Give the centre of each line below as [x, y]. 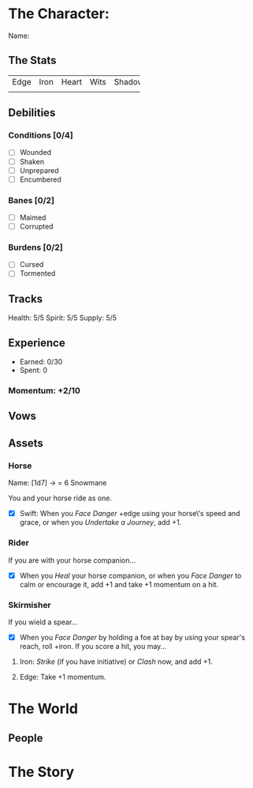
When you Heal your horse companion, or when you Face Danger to [130, 575]
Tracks [26, 298]
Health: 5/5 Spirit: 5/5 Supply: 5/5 [62, 318]
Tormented [37, 273]
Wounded [35, 153]
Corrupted [36, 227]
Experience [37, 343]
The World [43, 709]
